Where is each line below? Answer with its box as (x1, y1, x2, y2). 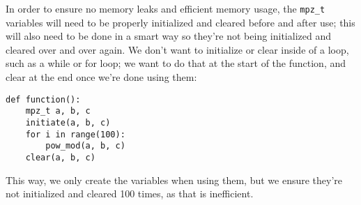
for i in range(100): (25, 129, 125, 139)
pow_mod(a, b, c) (45, 141, 125, 151)
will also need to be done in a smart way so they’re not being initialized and (6, 29, 331, 43)
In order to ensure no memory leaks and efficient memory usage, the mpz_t (6, 1, 325, 15)
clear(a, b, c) (25, 152, 95, 162)
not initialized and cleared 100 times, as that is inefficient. (6, 186, 254, 201)
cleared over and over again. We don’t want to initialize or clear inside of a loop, (6, 42, 349, 56)
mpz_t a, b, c (25, 106, 91, 116)
